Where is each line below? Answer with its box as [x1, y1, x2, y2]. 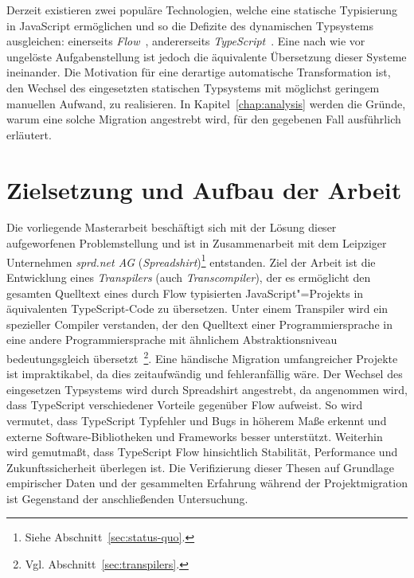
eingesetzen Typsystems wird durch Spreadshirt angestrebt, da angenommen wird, [6, 381, 408, 397]
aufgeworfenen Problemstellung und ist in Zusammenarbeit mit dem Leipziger [6, 235, 387, 252]
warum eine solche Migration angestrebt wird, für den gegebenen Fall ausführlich [6, 111, 401, 127]
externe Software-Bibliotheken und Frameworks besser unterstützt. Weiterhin [6, 428, 383, 444]
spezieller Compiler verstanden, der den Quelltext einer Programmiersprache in [6, 315, 393, 332]
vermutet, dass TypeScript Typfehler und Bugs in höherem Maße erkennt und [6, 412, 387, 428]
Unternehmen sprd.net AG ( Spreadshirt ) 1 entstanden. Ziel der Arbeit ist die [6, 251, 376, 270]
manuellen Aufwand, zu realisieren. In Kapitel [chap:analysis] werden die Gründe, [6, 95, 406, 111]
